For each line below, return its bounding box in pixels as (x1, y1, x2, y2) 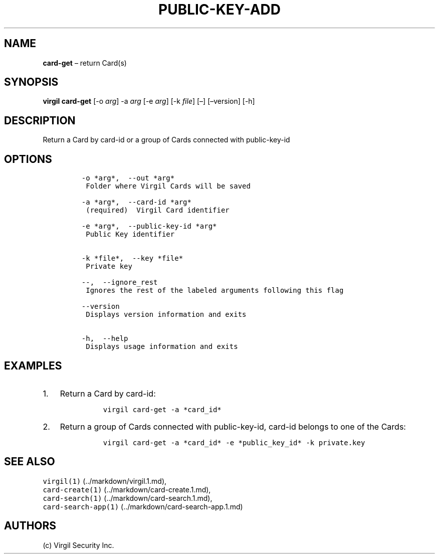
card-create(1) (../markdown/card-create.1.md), (43, 485, 211, 494)
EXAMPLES (4, 359, 62, 372)
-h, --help (81, 334, 128, 343)
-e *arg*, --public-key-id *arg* (81, 222, 217, 231)
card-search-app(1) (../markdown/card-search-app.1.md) (43, 502, 243, 511)
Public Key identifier (86, 230, 175, 239)
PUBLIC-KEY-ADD (158, 1, 281, 18)
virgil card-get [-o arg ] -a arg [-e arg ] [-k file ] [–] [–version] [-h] (43, 97, 255, 106)
